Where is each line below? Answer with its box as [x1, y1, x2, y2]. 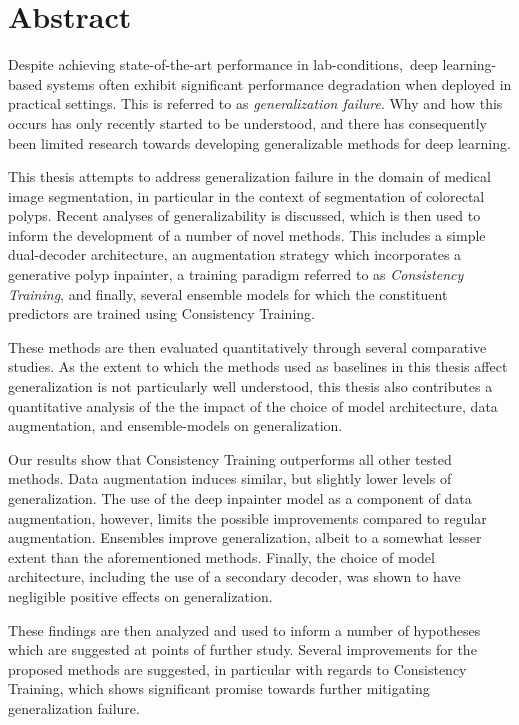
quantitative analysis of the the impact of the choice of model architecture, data [8, 395, 498, 416]
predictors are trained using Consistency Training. [8, 303, 315, 324]
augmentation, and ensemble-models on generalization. [8, 415, 343, 436]
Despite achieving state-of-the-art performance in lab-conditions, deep [8, 54, 438, 75]
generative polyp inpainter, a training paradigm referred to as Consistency [8, 264, 464, 285]
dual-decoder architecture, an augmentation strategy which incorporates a [8, 244, 462, 265]
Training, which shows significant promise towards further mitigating [8, 678, 430, 699]
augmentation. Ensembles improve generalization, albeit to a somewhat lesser [8, 527, 482, 548]
